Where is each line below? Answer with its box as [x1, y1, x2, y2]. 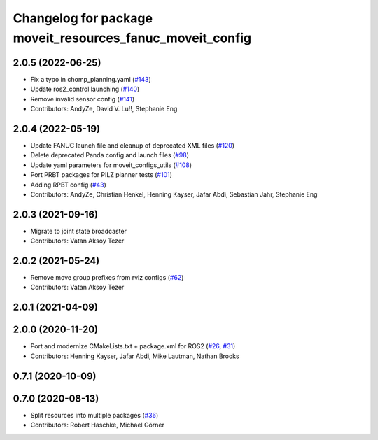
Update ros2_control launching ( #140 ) [30, 85, 140, 94]
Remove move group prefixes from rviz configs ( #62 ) [30, 274, 184, 282]
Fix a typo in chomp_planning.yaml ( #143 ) [30, 75, 152, 83]
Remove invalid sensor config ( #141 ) [30, 94, 135, 103]
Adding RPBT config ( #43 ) [30, 180, 106, 189]
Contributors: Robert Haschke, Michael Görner [30, 420, 164, 430]
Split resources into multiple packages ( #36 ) [30, 411, 159, 419]
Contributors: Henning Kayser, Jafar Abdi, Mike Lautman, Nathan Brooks [30, 352, 239, 360]
